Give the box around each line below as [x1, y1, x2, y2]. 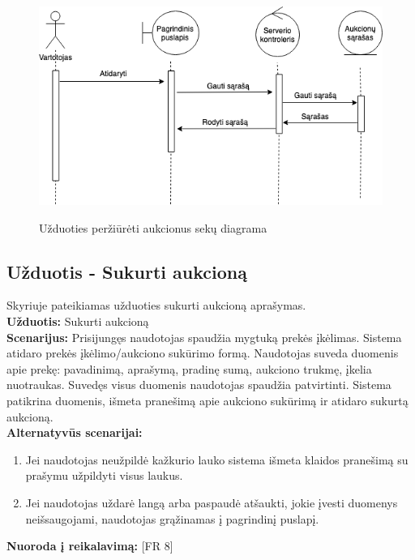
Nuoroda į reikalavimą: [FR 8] [6, 537, 173, 554]
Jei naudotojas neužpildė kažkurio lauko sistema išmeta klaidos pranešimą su [25, 451, 409, 468]
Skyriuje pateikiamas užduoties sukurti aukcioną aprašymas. [6, 297, 306, 314]
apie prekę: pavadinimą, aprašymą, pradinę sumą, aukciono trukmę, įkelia [6, 360, 372, 377]
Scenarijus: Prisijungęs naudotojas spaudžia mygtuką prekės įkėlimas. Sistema [6, 328, 402, 345]
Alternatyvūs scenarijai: [6, 424, 143, 441]
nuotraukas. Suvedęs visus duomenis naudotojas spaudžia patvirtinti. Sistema [6, 376, 391, 393]
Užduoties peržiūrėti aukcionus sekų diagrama [39, 219, 267, 236]
